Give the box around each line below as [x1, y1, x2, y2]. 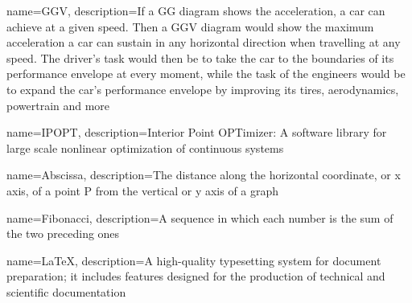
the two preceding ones [6, 225, 120, 242]
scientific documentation [6, 283, 126, 300]
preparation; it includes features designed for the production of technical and [6, 268, 385, 285]
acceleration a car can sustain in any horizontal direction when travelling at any [6, 34, 401, 51]
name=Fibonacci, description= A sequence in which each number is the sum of [6, 209, 393, 226]
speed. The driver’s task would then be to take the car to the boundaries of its [6, 49, 394, 66]
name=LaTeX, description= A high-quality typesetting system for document [6, 252, 381, 268]
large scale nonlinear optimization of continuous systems [6, 139, 284, 156]
